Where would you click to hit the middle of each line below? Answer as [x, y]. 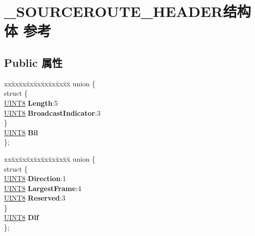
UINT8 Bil [21, 132]
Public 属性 [33, 62]
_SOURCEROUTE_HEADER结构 [127, 11]
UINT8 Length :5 [31, 103]
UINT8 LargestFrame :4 [43, 188]
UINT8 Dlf [21, 217]
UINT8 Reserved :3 [35, 198]
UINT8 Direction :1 [35, 178]
